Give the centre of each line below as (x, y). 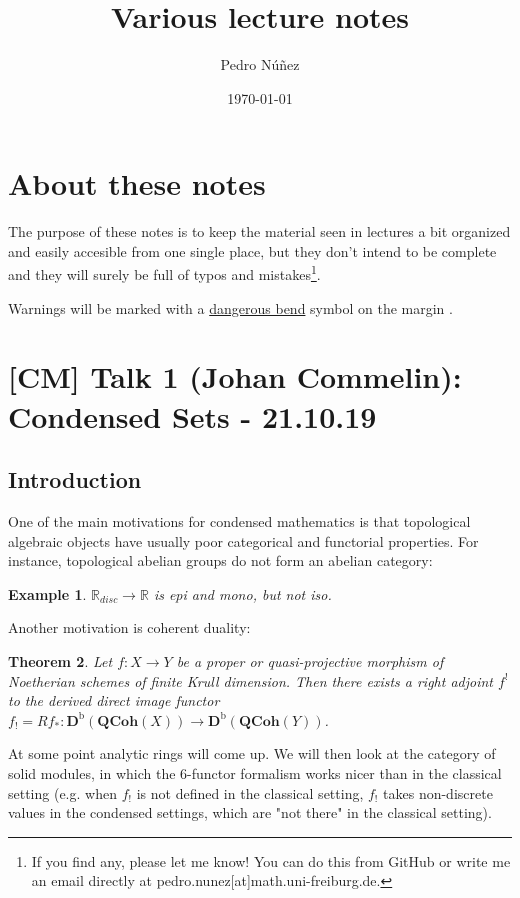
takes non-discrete (438, 792)
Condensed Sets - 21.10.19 (192, 415)
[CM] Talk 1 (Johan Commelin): (235, 376)
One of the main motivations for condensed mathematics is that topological (239, 521)
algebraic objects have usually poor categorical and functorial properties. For (243, 540)
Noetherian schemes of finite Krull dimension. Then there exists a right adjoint (250, 680)
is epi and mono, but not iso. (242, 593)
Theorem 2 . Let (60, 661)
